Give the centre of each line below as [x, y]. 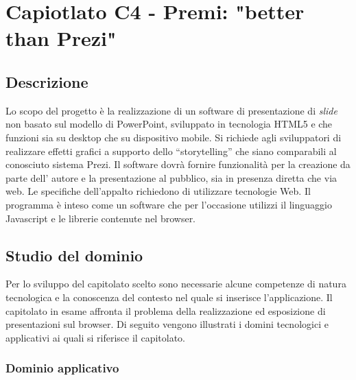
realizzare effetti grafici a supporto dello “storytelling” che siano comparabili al [171, 151]
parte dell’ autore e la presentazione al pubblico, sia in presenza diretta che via [171, 177]
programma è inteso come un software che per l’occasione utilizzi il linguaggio [169, 204]
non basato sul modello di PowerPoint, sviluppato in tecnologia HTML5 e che [169, 124]
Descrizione [47, 81]
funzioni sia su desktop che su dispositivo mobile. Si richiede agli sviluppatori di [174, 137]
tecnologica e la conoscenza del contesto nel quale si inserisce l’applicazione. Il [169, 297]
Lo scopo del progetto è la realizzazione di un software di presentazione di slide [171, 110]
